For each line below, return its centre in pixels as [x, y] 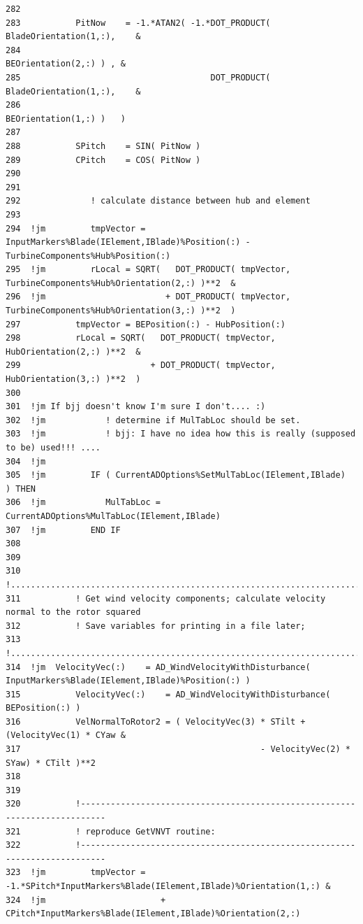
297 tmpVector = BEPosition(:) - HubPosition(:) [146, 324]
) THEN [21, 489]
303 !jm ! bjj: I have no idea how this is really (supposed [181, 434]
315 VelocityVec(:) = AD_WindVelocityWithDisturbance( [168, 694]
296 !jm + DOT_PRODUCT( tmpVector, [148, 297]
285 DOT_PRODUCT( [138, 77]
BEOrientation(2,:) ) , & [66, 64]
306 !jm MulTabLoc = [83, 503]
